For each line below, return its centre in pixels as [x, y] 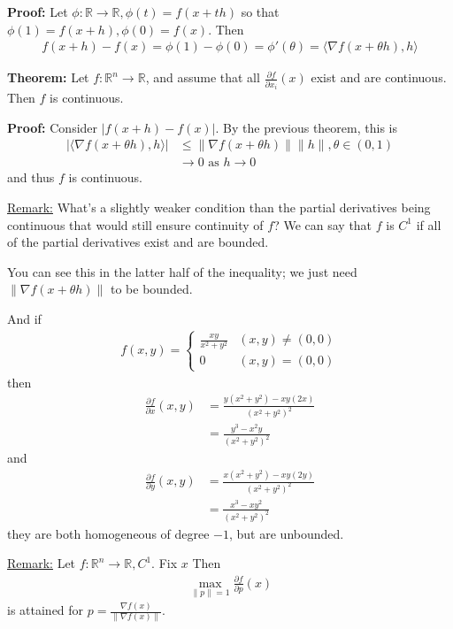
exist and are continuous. [379, 77]
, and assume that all [203, 77]
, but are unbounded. [287, 533]
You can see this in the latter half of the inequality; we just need [182, 271]
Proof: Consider [53, 127]
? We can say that [323, 224]
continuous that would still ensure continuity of [135, 224]
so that [260, 12]
